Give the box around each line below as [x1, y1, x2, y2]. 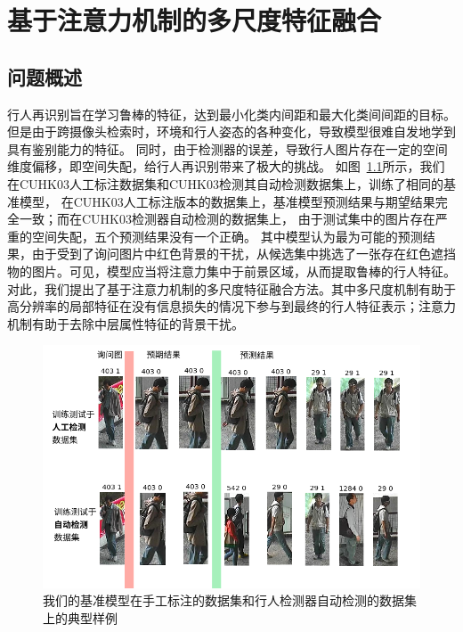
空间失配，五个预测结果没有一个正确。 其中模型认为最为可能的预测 [31, 226, 423, 245]
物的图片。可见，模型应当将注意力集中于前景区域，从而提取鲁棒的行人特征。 [7, 261, 456, 280]
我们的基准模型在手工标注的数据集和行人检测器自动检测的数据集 [43, 591, 417, 610]
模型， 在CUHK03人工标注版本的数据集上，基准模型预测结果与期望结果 [19, 192, 435, 210]
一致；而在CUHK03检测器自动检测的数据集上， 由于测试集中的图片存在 [19, 209, 435, 228]
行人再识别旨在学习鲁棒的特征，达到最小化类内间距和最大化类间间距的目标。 [7, 104, 456, 123]
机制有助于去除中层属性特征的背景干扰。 [7, 314, 244, 332]
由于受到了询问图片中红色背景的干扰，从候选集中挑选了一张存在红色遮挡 [31, 244, 456, 263]
